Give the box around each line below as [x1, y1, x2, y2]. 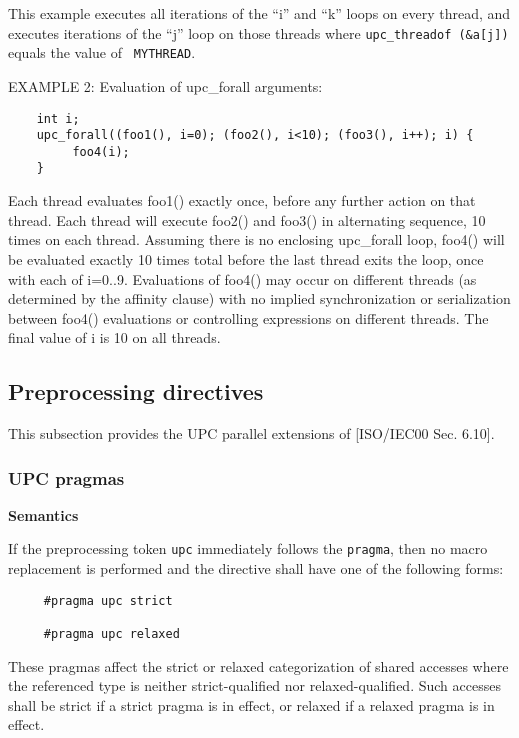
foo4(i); [72, 144, 130, 159]
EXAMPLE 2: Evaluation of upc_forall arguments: [8, 75, 323, 96]
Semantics [8, 504, 79, 525]
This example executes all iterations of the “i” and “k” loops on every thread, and [8, 3, 511, 23]
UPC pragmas [8, 465, 125, 490]
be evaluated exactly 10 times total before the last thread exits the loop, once [8, 248, 484, 269]
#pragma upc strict [43, 593, 173, 608]
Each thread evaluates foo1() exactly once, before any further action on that [8, 190, 476, 211]
